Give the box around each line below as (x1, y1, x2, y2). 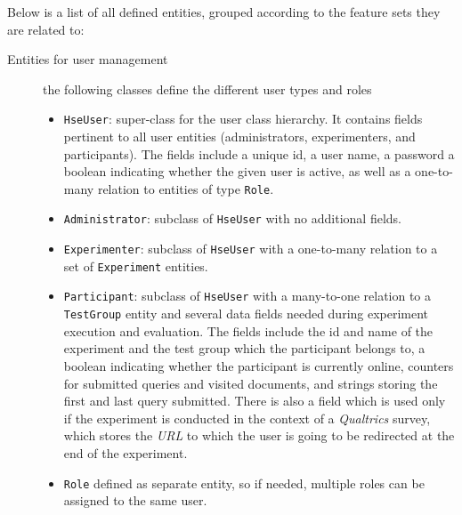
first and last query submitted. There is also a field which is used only (63, 391, 446, 410)
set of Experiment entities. (63, 256, 208, 275)
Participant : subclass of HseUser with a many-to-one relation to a (63, 286, 432, 305)
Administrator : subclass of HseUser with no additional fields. (63, 209, 402, 228)
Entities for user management (7, 50, 168, 68)
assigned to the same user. (63, 491, 207, 510)
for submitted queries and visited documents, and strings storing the (63, 374, 438, 392)
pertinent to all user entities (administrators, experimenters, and (63, 127, 416, 146)
